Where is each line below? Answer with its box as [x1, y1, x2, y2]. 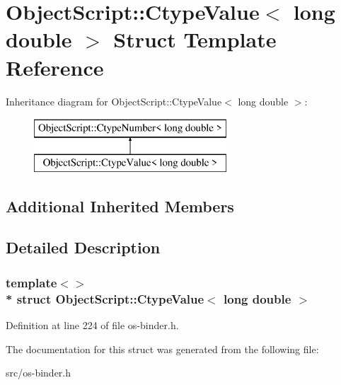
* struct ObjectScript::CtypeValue [6, 289, 204, 307]
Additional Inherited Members [6, 195, 234, 217]
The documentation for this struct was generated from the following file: [6, 341, 319, 356]
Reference [6, 52, 104, 81]
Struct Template [113, 25, 277, 54]
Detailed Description [6, 236, 161, 258]
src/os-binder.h [6, 365, 71, 380]
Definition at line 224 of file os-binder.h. [6, 317, 179, 332]
